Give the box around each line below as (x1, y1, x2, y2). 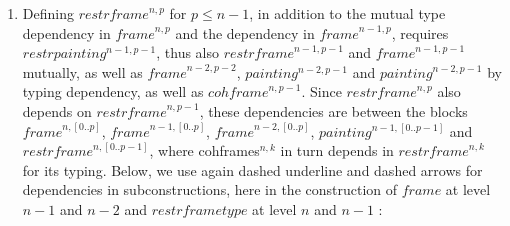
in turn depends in (280, 140, 394, 161)
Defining (22, 3, 74, 23)
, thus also (156, 42, 220, 63)
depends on (22, 100, 92, 121)
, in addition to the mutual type (249, 3, 446, 23)
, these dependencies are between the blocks (199, 100, 468, 121)
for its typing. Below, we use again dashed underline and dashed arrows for (22, 159, 483, 180)
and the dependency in (175, 22, 315, 43)
